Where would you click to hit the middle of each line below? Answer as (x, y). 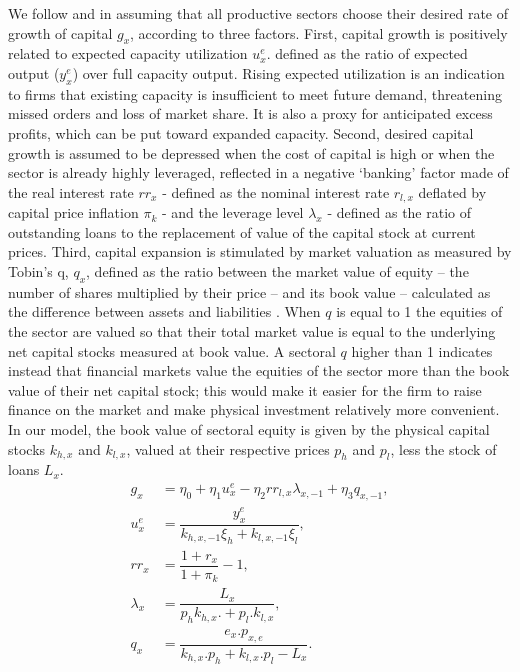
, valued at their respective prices (228, 448)
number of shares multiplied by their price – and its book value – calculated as (249, 291)
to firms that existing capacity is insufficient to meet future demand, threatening (255, 93)
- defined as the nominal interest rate (276, 191)
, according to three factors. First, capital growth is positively (319, 32)
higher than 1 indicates (422, 350)
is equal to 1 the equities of (419, 311)
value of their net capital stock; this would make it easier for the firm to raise (245, 389)
